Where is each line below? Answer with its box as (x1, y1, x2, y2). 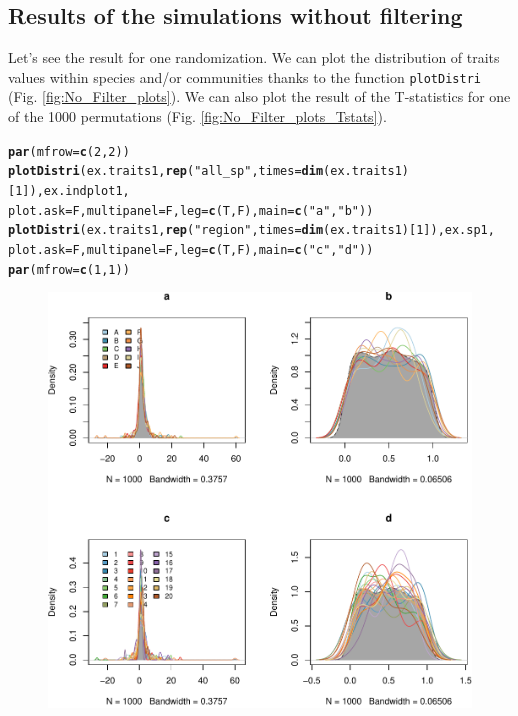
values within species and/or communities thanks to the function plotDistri (8, 66, 481, 87)
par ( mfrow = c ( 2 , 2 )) (8, 144, 130, 159)
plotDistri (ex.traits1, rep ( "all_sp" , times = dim (8, 164, 324, 179)
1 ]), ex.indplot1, (15, 183, 130, 198)
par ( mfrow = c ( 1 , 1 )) (8, 262, 130, 277)
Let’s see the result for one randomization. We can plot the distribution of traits (8, 47, 500, 68)
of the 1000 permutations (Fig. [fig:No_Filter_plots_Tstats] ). (8, 106, 387, 127)
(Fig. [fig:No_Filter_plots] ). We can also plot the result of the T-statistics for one (8, 86, 511, 107)
